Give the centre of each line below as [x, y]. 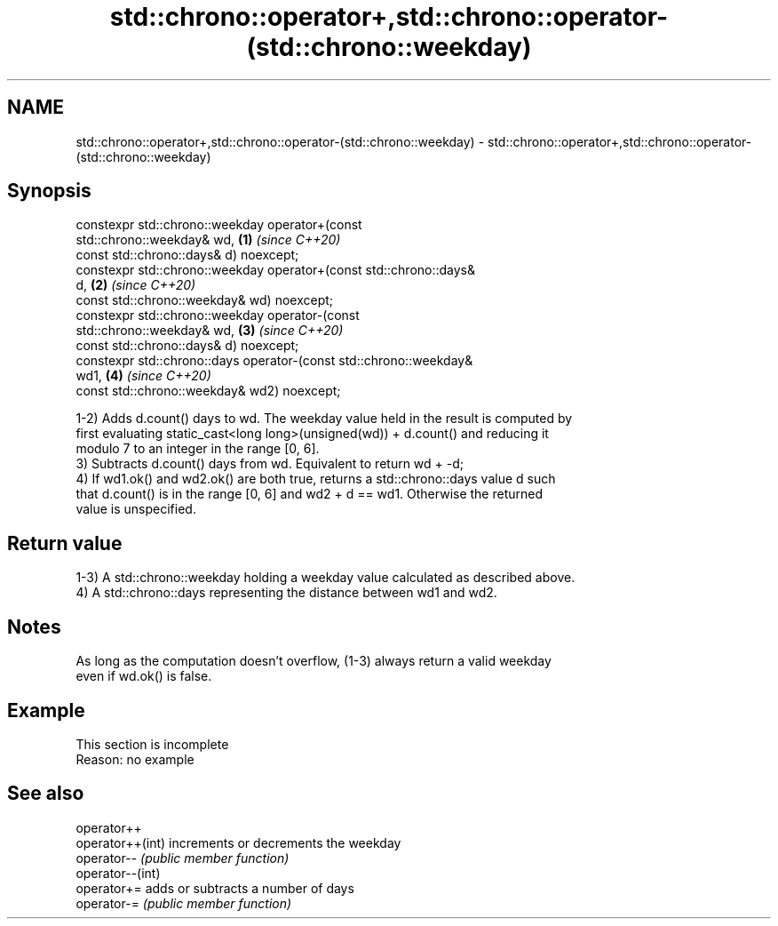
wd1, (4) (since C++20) [143, 376]
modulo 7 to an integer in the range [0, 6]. [198, 449]
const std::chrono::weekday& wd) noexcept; [205, 300]
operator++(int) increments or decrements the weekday [238, 842]
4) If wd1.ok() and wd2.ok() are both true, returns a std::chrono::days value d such [316, 479]
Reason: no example [135, 759]
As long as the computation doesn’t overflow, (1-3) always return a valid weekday [314, 661]
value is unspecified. [136, 509]
